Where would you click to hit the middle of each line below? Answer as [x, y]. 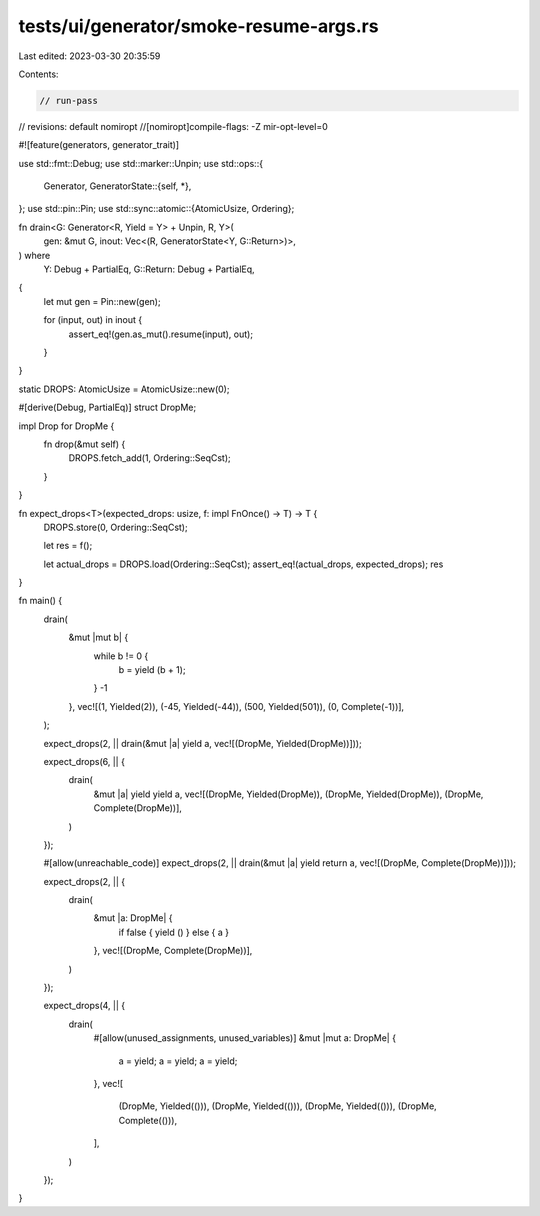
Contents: [38, 74]
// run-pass [69, 100]
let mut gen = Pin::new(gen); [102, 301]
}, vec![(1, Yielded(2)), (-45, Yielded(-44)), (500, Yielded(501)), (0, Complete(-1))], [236, 706]
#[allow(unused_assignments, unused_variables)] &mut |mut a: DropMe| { [245, 1038]
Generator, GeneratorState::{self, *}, [117, 186]
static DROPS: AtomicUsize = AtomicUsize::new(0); [124, 389]
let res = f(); [68, 546]
